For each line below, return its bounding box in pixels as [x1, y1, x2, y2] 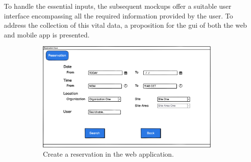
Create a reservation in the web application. [43, 149, 174, 159]
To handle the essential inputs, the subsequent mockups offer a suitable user [4, 1, 232, 11]
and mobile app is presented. [4, 29, 90, 39]
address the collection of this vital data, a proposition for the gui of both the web [4, 20, 247, 30]
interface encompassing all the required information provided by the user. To [4, 10, 233, 20]
